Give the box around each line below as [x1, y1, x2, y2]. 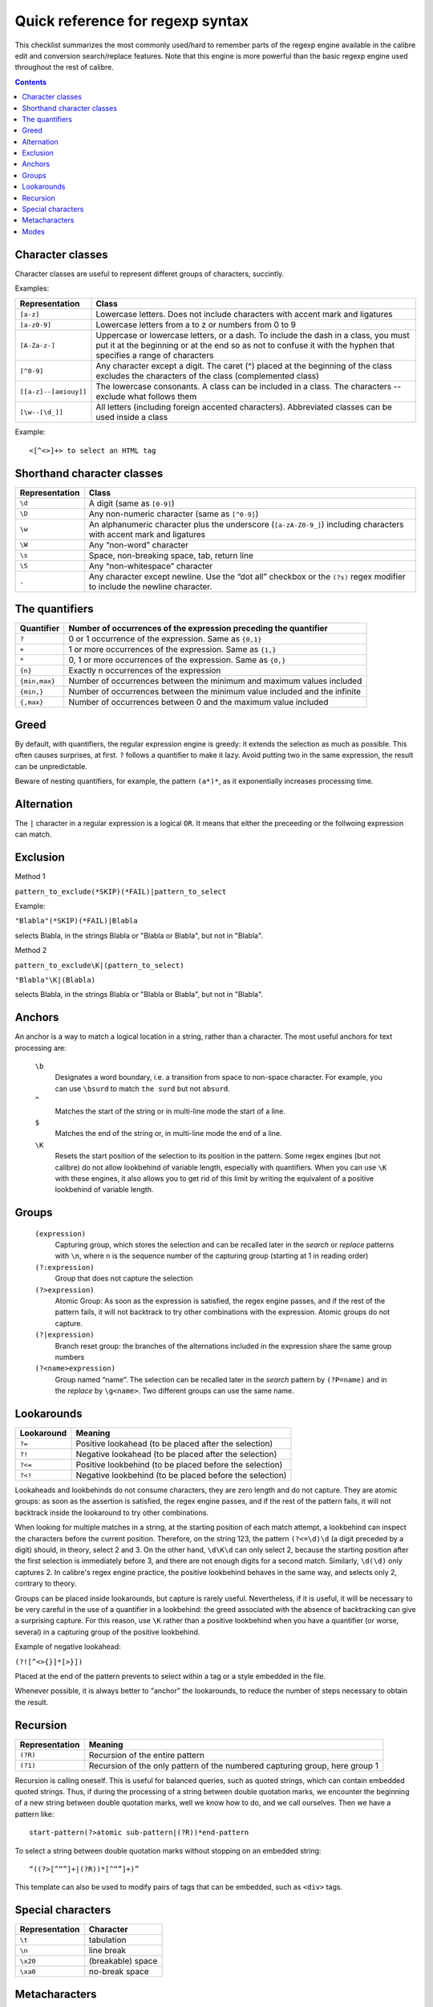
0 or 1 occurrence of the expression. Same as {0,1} [68, 633, 262, 645]
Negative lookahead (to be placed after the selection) [75, 1449, 277, 1460]
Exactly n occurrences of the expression [68, 665, 221, 676]
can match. [14, 829, 52, 839]
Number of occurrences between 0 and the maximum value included [68, 697, 329, 708]
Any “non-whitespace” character [88, 560, 213, 572]
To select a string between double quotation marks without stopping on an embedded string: [14, 1846, 322, 1855]
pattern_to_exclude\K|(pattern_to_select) [14, 960, 184, 970]
